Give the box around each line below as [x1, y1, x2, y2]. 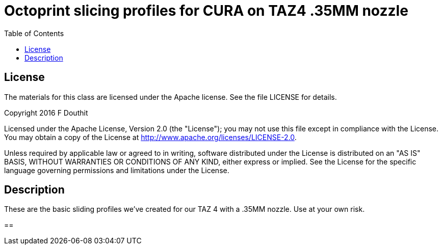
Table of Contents [4, 29, 64, 38]
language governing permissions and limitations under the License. [4, 165, 229, 175]
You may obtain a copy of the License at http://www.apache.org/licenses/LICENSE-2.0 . [4, 132, 297, 142]
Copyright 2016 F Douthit [4, 108, 88, 117]
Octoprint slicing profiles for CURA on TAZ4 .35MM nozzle [4, 2, 408, 19]
